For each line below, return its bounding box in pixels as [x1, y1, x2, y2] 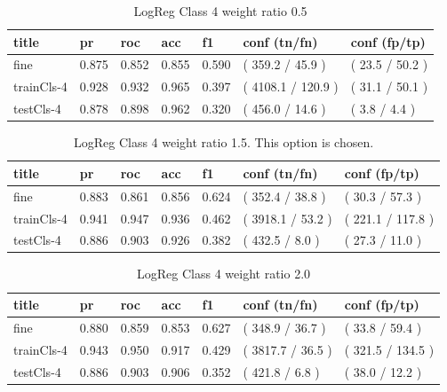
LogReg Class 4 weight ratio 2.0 [137, 264, 311, 283]
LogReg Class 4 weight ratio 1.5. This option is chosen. [73, 133, 374, 152]
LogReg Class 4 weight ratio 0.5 [133, 2, 307, 20]
